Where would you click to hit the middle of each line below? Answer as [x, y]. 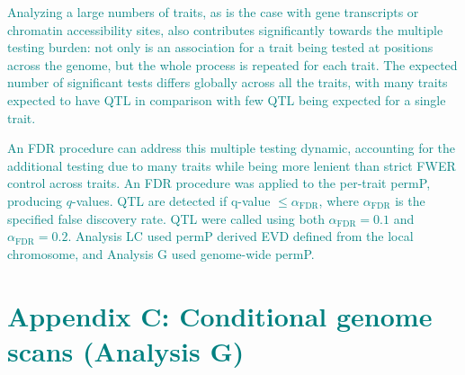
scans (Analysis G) [126, 350]
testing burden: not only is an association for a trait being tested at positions [220, 47]
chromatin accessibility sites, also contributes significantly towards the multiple [225, 29]
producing [35, 200]
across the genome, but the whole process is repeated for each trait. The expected [232, 64]
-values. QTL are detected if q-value [171, 200]
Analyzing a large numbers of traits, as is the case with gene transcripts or [213, 12]
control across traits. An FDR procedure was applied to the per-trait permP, [219, 183]
